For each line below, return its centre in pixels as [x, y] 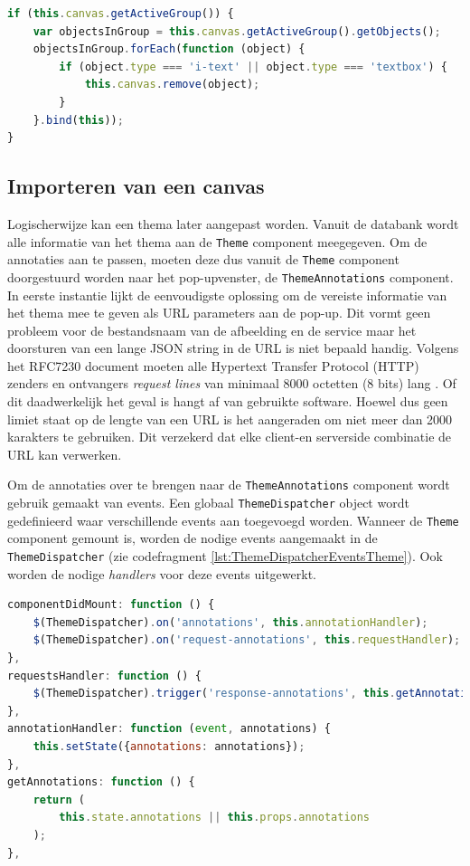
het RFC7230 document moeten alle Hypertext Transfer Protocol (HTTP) [213, 365]
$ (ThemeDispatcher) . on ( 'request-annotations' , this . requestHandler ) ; [247, 640]
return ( [59, 799]
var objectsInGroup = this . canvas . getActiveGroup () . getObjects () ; [237, 31]
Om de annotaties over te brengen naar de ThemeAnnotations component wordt [229, 485]
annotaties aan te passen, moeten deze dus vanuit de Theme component [203, 259]
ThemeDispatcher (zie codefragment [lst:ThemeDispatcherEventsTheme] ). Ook [225, 556]
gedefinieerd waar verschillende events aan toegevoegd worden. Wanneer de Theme [233, 520]
